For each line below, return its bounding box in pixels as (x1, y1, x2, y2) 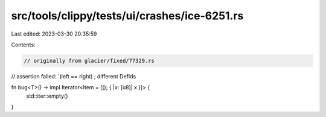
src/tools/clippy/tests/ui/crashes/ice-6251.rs (11, 9, 244, 22)
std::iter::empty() (26, 92, 68, 100)
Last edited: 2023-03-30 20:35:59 (11, 30, 97, 37)
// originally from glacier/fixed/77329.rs (24, 57, 155, 64)
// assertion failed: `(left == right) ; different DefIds (11, 72, 136, 80)
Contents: (11, 41, 36, 48)
